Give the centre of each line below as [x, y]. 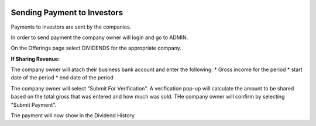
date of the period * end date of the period [62, 78]
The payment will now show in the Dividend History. [73, 116]
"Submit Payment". [34, 104]
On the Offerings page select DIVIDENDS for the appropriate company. [96, 48]
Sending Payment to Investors [67, 13]
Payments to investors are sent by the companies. [71, 27]
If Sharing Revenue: [35, 59]
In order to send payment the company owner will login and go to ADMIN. [99, 37]
